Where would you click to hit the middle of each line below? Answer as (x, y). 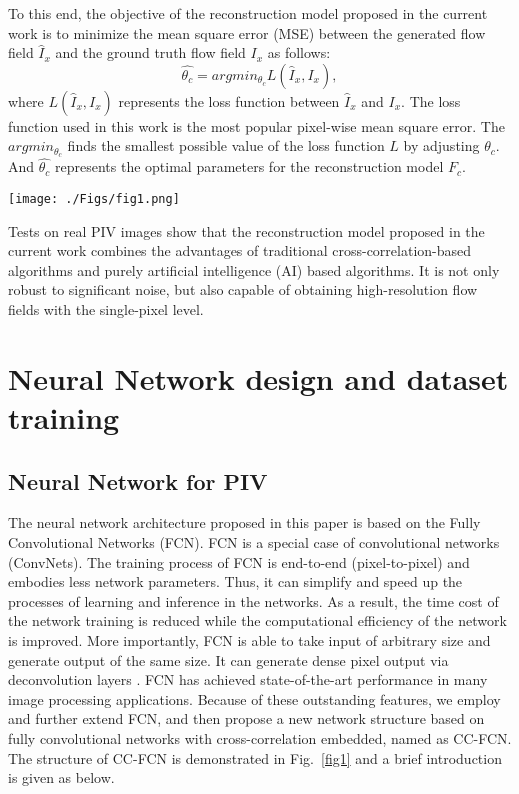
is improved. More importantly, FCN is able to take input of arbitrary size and (249, 640)
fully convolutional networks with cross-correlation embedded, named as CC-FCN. (260, 737)
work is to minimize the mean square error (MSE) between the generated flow (247, 32)
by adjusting (441, 145)
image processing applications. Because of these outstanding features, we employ (254, 698)
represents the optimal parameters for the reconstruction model (249, 166)
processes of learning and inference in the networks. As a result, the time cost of (253, 600)
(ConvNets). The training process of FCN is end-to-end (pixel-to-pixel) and (239, 561)
